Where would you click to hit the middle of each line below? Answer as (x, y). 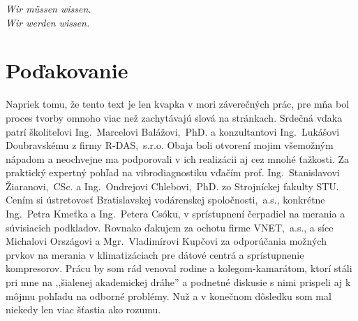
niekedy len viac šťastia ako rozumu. (83, 309)
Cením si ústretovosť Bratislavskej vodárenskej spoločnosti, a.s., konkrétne (165, 200)
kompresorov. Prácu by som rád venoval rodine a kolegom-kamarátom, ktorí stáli (179, 268)
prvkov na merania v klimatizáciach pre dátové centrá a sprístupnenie (155, 254)
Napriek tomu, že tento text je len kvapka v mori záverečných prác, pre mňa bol (178, 104)
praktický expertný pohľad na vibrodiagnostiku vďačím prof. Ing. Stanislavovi (173, 172)
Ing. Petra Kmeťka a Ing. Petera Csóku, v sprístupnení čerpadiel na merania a (176, 214)
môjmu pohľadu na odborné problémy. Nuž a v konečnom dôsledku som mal (169, 295)
